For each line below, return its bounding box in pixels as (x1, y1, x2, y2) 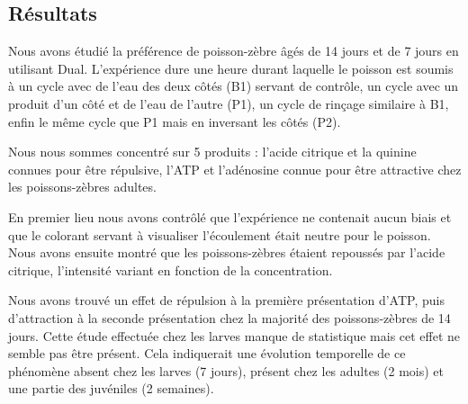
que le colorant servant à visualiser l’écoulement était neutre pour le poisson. (8, 225, 431, 244)
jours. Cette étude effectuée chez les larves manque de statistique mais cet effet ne (8, 326, 461, 345)
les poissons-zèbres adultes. (8, 177, 157, 196)
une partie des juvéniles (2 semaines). (8, 379, 214, 398)
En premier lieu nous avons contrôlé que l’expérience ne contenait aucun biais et (8, 207, 452, 226)
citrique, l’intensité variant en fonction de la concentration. (8, 260, 333, 279)
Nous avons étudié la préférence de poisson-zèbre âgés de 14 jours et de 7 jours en (8, 41, 459, 60)
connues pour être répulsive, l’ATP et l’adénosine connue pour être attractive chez (8, 159, 462, 178)
